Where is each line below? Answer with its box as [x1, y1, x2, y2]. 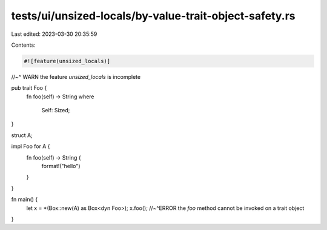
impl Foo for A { [11, 143, 50, 150]
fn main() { [11, 196, 38, 203]
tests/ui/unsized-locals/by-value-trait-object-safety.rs [11, 9, 296, 22]
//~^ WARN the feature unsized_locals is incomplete [11, 73, 141, 80]
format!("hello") [41, 163, 81, 170]
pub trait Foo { [11, 84, 47, 92]
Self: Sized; [41, 107, 70, 114]
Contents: [11, 41, 36, 49]
